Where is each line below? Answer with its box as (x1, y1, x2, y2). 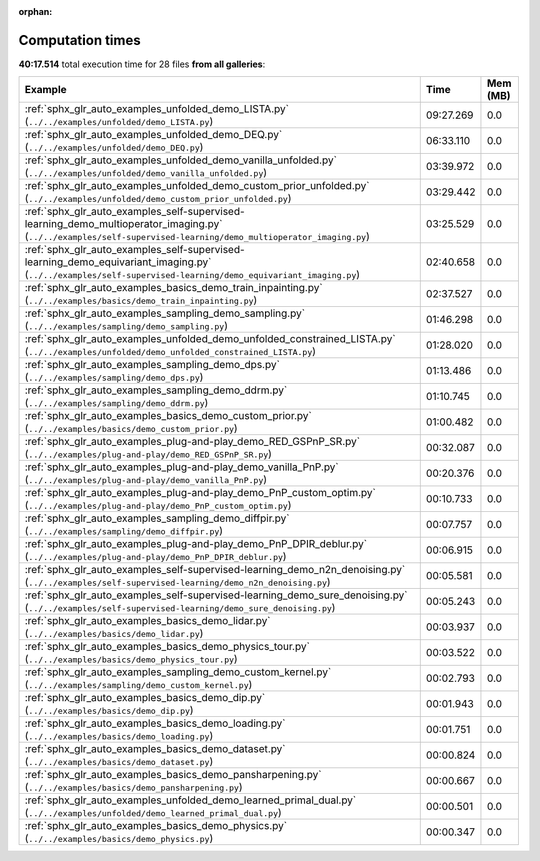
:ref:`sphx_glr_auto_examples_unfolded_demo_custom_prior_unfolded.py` (24, 179, 370, 193)
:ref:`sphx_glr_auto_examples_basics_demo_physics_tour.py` (24, 640, 310, 654)
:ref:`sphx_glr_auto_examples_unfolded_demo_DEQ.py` (24, 128, 283, 142)
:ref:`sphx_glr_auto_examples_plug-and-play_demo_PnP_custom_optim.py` (24, 486, 377, 500)
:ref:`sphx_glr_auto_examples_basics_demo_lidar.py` (24, 614, 271, 628)
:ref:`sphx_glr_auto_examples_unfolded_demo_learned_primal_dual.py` (24, 793, 357, 807)
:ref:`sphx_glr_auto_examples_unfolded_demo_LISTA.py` (24, 102, 290, 116)
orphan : (18, 6, 53, 17)
